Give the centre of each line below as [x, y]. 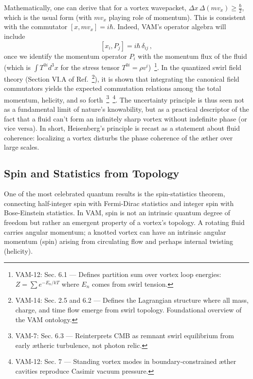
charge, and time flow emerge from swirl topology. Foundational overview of [128, 310]
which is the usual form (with [48, 17]
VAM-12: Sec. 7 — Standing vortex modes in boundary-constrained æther [126, 361]
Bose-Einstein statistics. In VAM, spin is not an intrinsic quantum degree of [117, 213]
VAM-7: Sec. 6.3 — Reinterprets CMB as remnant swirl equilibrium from [125, 336]
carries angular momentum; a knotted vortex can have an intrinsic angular [115, 232]
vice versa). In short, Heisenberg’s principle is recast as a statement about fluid [122, 128]
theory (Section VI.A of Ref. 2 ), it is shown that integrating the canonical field [122, 78]
